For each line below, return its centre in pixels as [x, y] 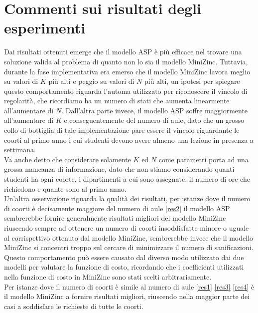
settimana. [20, 150]
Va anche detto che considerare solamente [67, 159]
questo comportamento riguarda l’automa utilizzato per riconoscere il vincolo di [126, 91]
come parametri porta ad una [203, 159]
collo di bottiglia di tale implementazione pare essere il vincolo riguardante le [122, 130]
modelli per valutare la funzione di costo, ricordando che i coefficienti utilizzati [124, 267]
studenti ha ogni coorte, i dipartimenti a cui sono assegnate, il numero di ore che [127, 179]
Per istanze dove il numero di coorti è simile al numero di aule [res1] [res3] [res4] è [129, 286]
